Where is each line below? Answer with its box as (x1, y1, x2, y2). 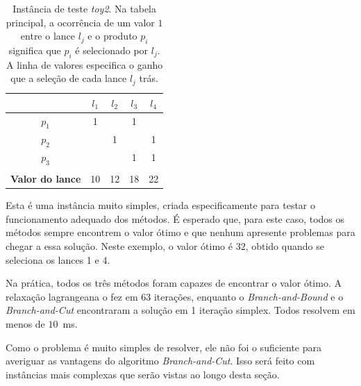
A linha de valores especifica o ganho (6, 57, 163, 72)
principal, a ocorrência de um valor (6, 15, 155, 29)
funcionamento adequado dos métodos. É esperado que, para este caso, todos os (6, 211, 345, 226)
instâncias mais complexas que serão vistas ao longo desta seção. (6, 367, 280, 381)
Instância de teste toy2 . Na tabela (12, 1, 157, 15)
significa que (8, 42, 61, 57)
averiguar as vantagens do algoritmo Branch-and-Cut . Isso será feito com (6, 353, 315, 368)
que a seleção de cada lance (10, 71, 127, 85)
